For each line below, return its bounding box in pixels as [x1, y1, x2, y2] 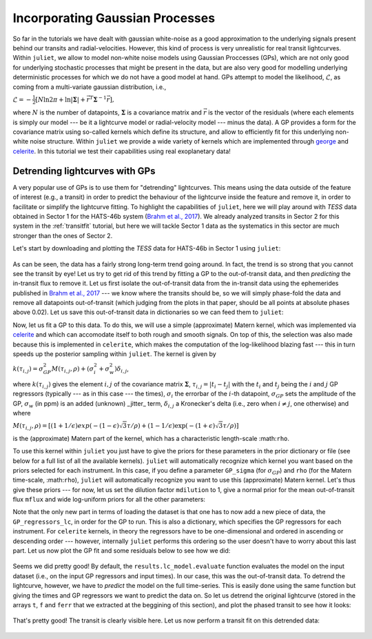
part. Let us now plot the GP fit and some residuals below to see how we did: [12, 547, 231, 555]
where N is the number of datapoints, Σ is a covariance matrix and [12, 108, 203, 117]
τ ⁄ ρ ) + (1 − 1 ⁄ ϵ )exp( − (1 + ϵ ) [126, 422, 216, 429]
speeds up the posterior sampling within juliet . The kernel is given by [12, 350, 216, 358]
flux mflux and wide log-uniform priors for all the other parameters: [12, 495, 206, 504]
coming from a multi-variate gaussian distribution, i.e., [12, 83, 167, 91]
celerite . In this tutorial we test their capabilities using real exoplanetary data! [12, 147, 231, 155]
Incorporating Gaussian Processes [12, 10, 216, 26]
